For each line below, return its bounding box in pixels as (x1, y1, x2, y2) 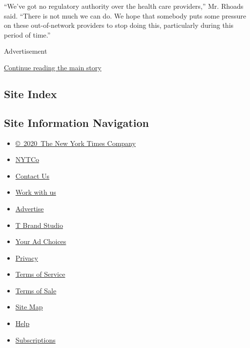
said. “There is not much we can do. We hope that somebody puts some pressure (4, 10, 247, 20)
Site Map (15, 302, 43, 312)
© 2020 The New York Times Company (15, 138, 136, 148)
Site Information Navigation (4, 115, 149, 130)
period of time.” (4, 29, 51, 40)
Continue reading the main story (4, 62, 102, 72)
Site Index (4, 86, 57, 101)
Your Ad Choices (15, 236, 66, 246)
